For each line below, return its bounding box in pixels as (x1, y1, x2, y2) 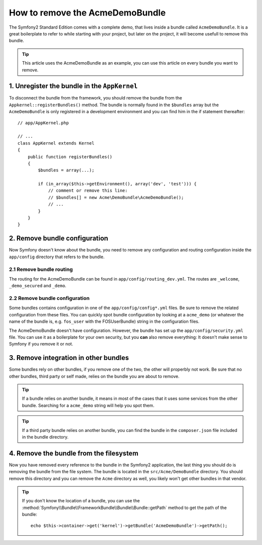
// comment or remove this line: (48, 188, 128, 194)
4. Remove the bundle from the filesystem (9, 449, 138, 457)
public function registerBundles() (27, 154, 113, 160)
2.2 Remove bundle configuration (9, 295, 90, 302)
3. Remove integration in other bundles (9, 354, 129, 362)
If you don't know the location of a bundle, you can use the (22, 498, 140, 504)
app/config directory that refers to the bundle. (9, 254, 105, 260)
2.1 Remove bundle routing (9, 266, 73, 273)
